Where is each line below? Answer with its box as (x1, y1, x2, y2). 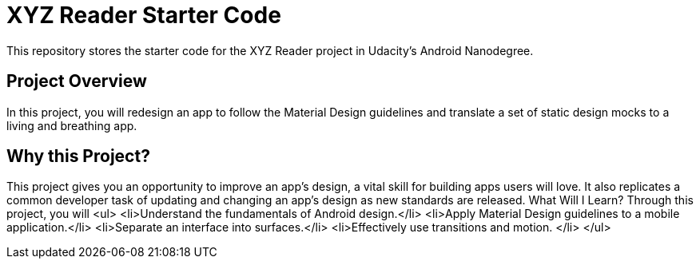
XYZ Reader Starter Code (6, 2, 281, 29)
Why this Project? (6, 146, 150, 167)
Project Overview (6, 71, 147, 92)
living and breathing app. (6, 118, 137, 132)
